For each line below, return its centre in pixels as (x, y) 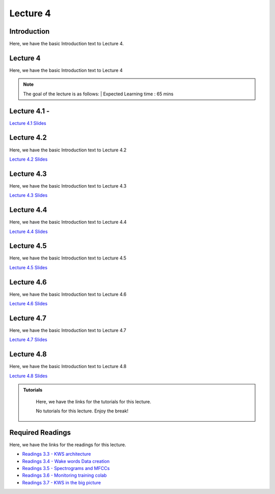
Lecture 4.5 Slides (29, 267)
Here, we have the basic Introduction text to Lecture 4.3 (68, 186)
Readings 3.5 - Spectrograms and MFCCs (66, 468)
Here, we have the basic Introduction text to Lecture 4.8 (68, 367)
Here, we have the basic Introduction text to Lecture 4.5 (68, 258)
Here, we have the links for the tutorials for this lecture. (93, 401)
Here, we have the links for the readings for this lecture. (68, 445)
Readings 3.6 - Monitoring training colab (64, 475)
